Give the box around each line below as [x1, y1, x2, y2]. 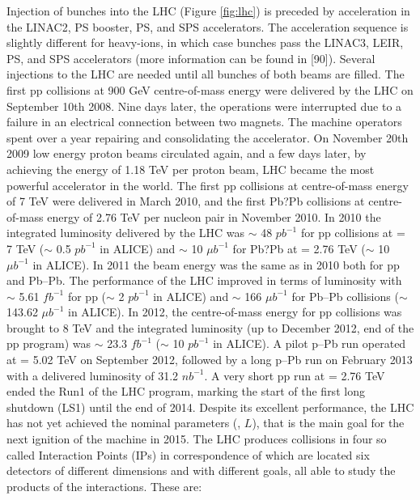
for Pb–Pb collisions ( [291, 287, 399, 304]
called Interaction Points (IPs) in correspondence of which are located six [6, 446, 370, 463]
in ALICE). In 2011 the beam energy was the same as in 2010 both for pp [32, 256, 400, 273]
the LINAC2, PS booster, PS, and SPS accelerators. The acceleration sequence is [6, 18, 409, 35]
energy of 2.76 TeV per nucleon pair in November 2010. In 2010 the [47, 208, 381, 225]
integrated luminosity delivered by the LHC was [6, 224, 245, 241]
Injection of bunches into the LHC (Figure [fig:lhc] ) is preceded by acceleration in [6, 2, 410, 19]
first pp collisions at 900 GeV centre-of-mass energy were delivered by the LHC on [6, 81, 414, 98]
